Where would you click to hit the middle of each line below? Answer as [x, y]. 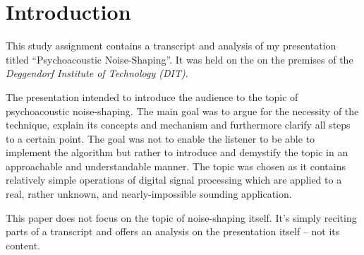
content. [23, 245]
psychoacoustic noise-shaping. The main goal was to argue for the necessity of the [182, 111]
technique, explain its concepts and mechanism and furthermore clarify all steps [178, 125]
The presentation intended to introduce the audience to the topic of [152, 96]
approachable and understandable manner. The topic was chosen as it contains [176, 166]
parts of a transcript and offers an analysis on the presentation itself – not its [173, 231]
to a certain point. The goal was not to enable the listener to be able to [160, 138]
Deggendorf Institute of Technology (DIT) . [97, 73]
